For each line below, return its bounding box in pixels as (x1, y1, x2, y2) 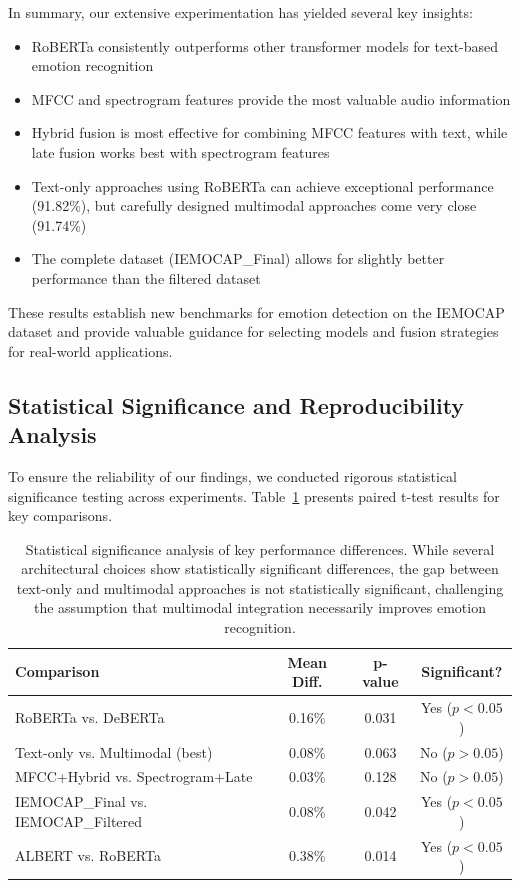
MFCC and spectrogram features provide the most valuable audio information (31, 88, 511, 109)
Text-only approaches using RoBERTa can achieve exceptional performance (31, 175, 494, 196)
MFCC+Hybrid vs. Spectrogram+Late (15, 766, 253, 787)
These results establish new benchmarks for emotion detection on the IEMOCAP (8, 301, 505, 322)
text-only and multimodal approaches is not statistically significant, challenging (16, 577, 504, 598)
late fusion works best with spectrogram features (31, 141, 330, 162)
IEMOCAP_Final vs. (15, 791, 148, 812)
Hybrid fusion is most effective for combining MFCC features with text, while (31, 122, 508, 143)
